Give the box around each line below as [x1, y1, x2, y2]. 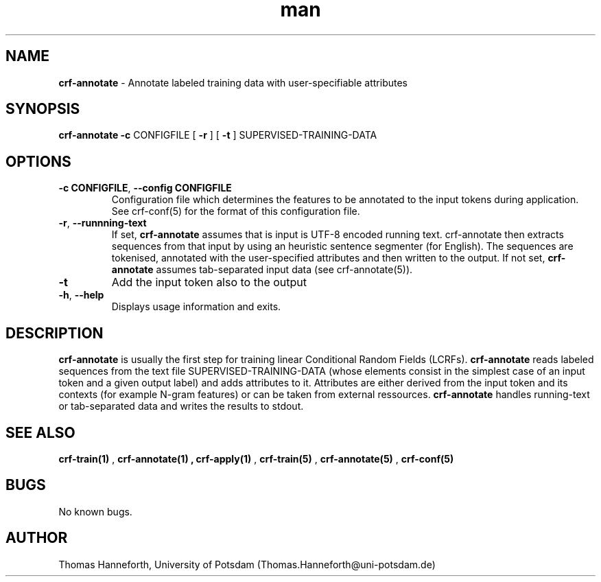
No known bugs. [58, 505, 132, 517]
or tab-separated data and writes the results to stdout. [58, 400, 304, 412]
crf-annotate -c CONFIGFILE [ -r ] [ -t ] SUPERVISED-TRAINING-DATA [58, 129, 377, 141]
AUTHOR [5, 529, 68, 547]
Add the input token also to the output [111, 275, 307, 290]
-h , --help [58, 289, 104, 301]
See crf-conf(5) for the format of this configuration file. [111, 205, 360, 218]
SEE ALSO [5, 423, 75, 441]
